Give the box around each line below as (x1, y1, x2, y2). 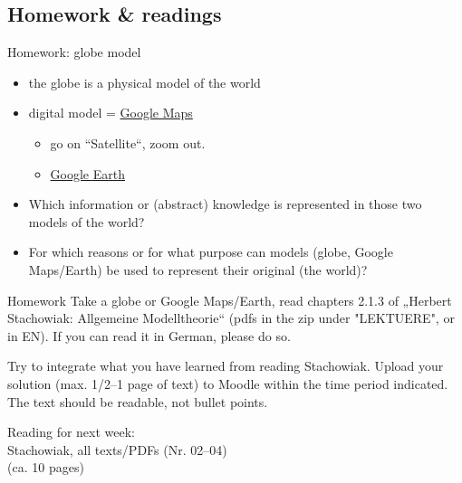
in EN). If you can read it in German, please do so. (7, 326, 291, 345)
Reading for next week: (7, 422, 136, 441)
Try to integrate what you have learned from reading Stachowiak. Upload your (7, 356, 444, 375)
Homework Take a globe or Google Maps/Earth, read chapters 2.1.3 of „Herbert (7, 290, 452, 309)
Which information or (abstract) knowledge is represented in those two (28, 194, 422, 213)
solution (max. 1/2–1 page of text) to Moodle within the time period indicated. (7, 374, 448, 393)
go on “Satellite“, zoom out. (50, 133, 206, 152)
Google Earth (50, 164, 125, 183)
